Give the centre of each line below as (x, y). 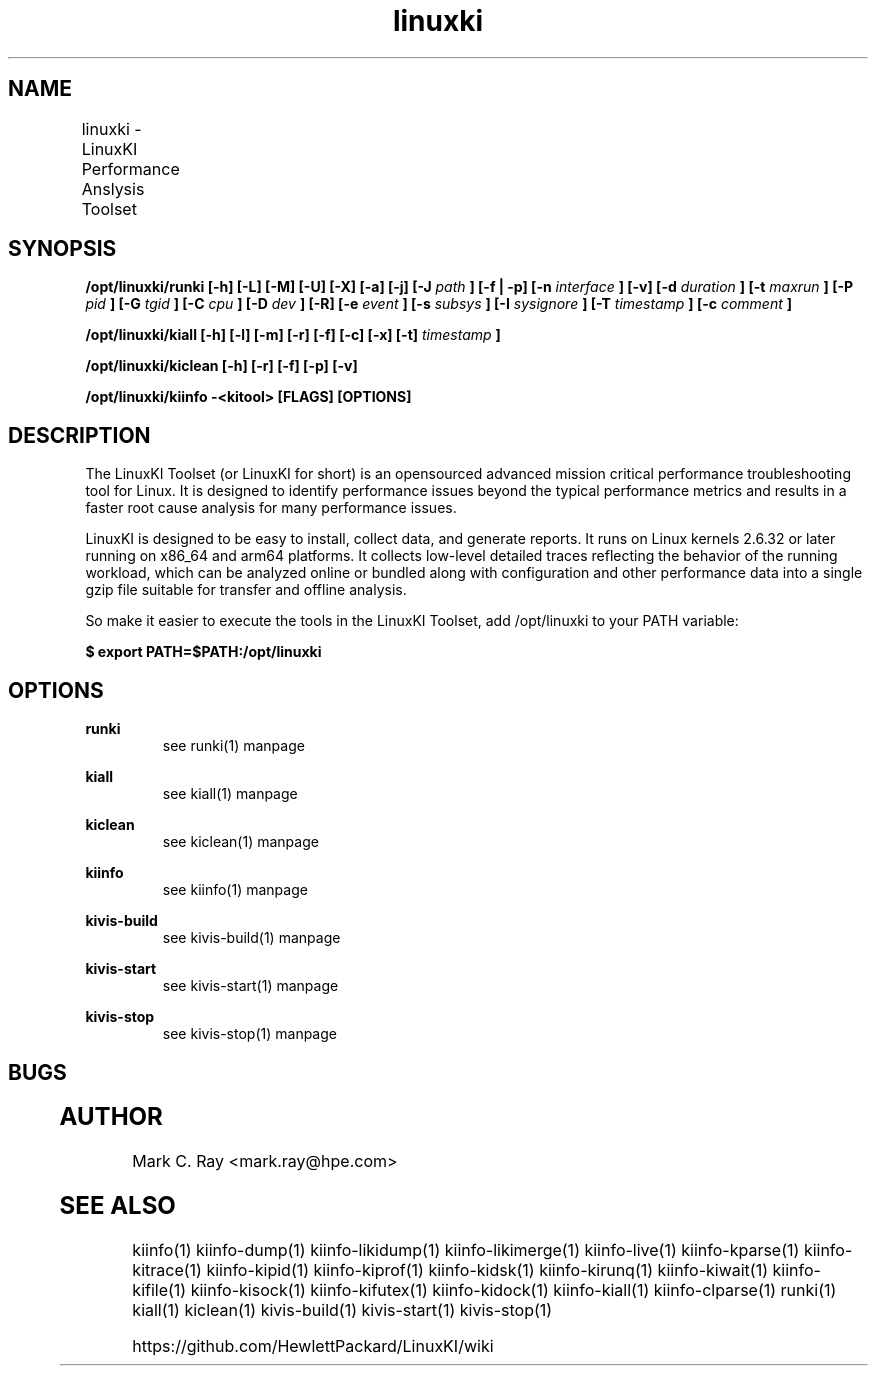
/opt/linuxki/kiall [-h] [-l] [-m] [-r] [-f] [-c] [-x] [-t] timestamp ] (293, 335)
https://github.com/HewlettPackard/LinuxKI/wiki (313, 1345)
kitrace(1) (167, 1269)
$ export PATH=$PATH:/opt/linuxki (203, 652)
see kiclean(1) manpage (240, 842)
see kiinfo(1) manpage (235, 890)
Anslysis (113, 188)
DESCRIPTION (79, 435)
